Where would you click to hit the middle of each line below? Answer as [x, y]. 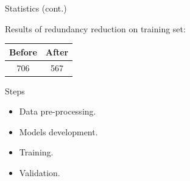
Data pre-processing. [58, 111]
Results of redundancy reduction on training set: [95, 28]
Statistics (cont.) [36, 8]
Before [23, 51]
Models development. [58, 131]
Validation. [40, 172]
